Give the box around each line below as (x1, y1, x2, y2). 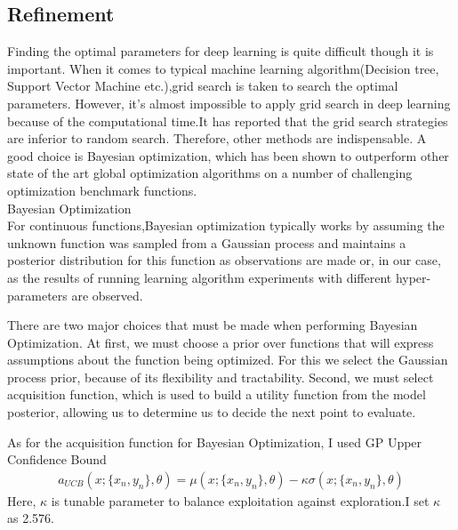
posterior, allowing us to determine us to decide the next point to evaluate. (7, 403, 416, 422)
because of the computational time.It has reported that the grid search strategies (7, 111, 448, 130)
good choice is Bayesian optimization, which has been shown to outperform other (7, 146, 449, 165)
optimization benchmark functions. (7, 181, 197, 199)
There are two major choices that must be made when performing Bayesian (7, 316, 418, 334)
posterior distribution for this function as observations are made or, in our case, (7, 251, 441, 269)
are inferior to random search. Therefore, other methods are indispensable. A (7, 129, 427, 148)
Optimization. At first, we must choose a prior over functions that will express (7, 333, 434, 351)
